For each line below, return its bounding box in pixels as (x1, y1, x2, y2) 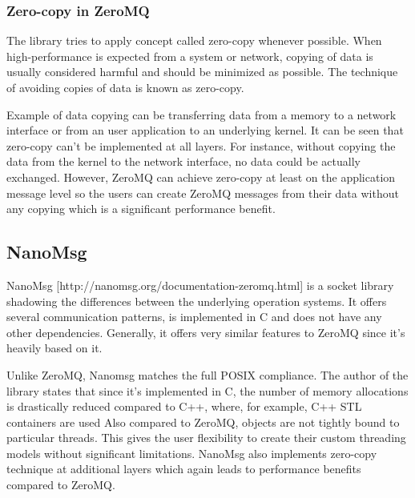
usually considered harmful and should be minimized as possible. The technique (6, 63, 398, 80)
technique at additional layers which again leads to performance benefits (6, 460, 361, 477)
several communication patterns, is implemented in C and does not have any (6, 308, 382, 325)
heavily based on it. (6, 339, 103, 356)
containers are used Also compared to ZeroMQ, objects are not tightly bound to (6, 413, 400, 430)
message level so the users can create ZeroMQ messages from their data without (6, 184, 399, 201)
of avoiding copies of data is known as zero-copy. (6, 79, 244, 95)
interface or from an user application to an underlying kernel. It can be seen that (6, 122, 404, 139)
